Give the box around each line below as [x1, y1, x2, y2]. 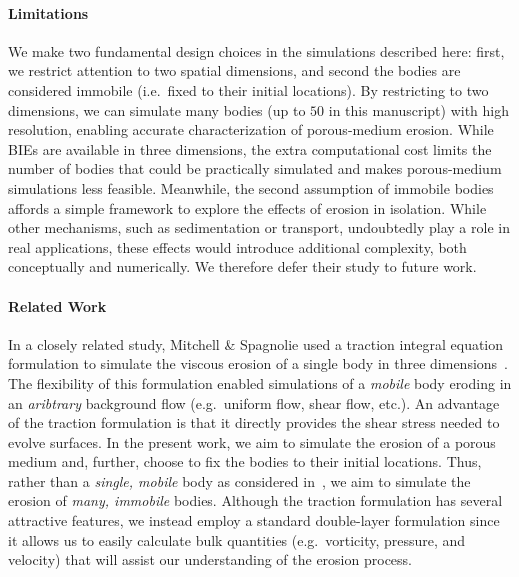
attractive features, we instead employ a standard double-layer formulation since [8, 510, 500, 531]
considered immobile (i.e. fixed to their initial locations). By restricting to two [8, 79, 489, 100]
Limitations [8, 2, 89, 23]
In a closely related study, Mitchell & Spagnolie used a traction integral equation [8, 333, 504, 354]
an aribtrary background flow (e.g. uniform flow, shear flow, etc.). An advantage [8, 392, 500, 413]
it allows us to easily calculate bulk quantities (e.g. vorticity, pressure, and [8, 529, 466, 550]
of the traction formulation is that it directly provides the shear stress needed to [8, 412, 500, 433]
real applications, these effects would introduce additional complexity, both [8, 236, 467, 257]
